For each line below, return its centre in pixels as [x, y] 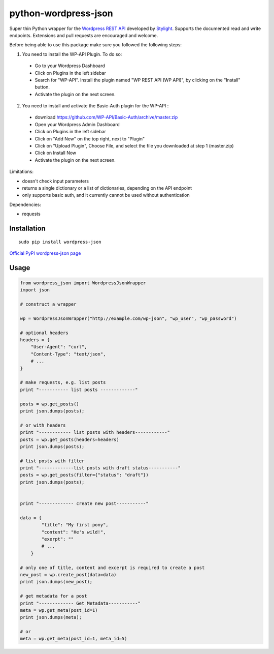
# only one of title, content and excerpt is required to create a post [112, 568]
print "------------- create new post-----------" [84, 504]
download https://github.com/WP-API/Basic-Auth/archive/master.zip [106, 117]
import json [35, 290]
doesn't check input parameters [55, 181]
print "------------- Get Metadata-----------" [80, 603]
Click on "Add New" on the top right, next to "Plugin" [90, 139]
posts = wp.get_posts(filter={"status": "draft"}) [84, 475]
